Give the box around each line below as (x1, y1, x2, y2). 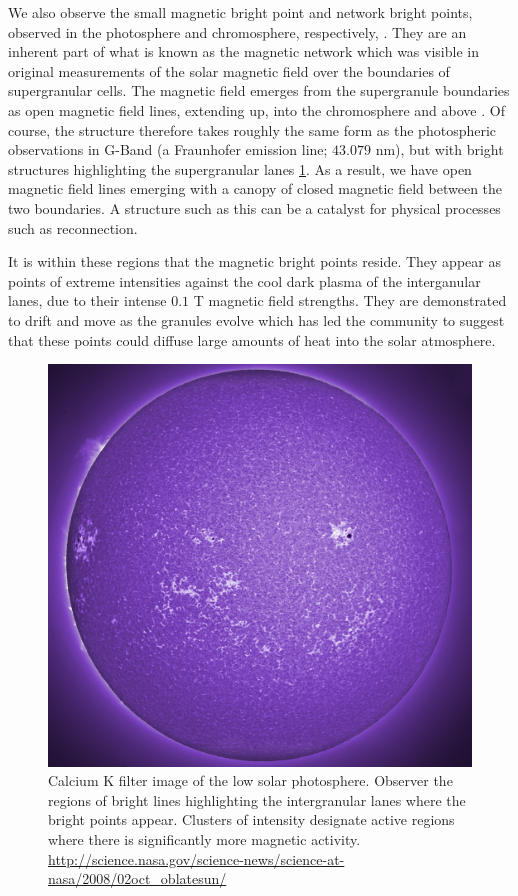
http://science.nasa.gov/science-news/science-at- (48, 848, 345, 869)
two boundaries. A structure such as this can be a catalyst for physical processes (8, 197, 501, 218)
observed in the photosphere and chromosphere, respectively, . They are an (8, 21, 467, 42)
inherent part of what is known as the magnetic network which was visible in (8, 41, 479, 62)
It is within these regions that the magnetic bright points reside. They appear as (8, 251, 501, 272)
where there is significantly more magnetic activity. (48, 828, 361, 849)
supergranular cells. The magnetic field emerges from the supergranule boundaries (8, 80, 510, 101)
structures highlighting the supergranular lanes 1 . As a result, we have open (8, 158, 472, 179)
